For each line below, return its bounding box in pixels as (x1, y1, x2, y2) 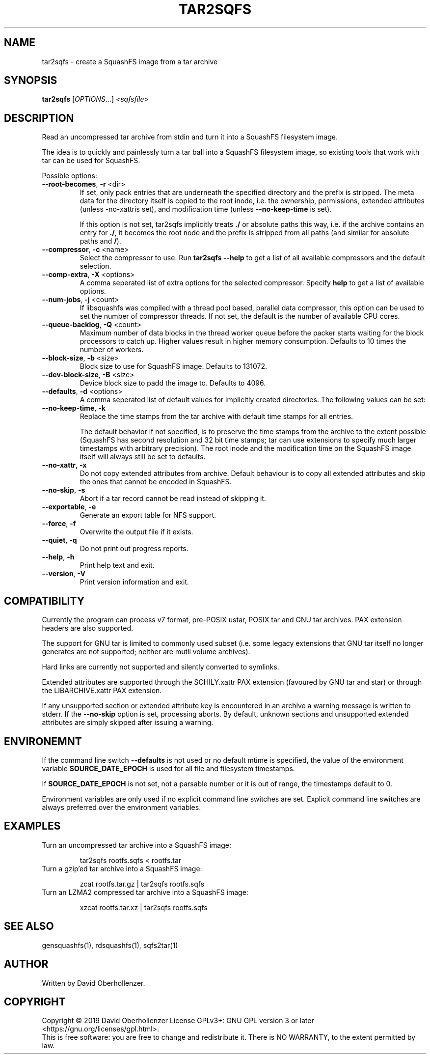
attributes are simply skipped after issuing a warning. (42, 718, 214, 727)
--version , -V (42, 569, 85, 578)
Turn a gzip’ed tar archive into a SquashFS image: (42, 864, 202, 873)
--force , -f (42, 519, 76, 528)
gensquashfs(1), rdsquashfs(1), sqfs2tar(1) (42, 941, 178, 949)
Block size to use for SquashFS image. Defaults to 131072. (80, 362, 268, 371)
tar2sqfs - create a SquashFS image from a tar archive (42, 57, 218, 66)
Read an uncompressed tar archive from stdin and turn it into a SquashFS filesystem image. (42, 133, 338, 141)
